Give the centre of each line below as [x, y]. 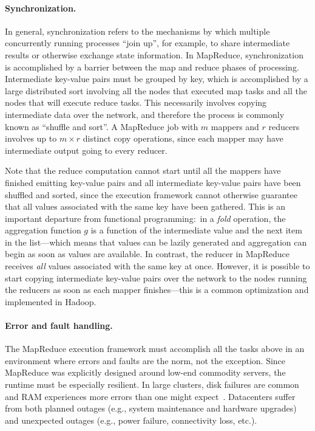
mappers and [235, 126]
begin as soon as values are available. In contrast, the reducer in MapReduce [147, 254]
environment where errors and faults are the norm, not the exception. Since [145, 360]
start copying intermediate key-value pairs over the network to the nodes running [156, 278]
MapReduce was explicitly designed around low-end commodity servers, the [145, 372]
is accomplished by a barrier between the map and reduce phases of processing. [152, 67]
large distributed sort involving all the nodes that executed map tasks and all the [156, 90]
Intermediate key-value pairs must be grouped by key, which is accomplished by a [157, 79]
